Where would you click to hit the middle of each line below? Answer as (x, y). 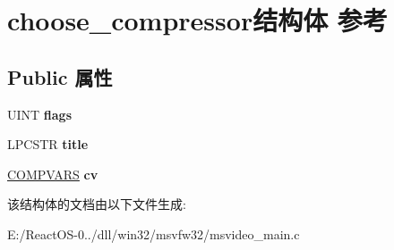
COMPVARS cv (53, 174)
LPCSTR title (48, 144)
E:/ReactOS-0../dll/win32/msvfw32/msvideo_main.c (154, 233)
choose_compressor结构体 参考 (197, 20)
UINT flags (40, 114)
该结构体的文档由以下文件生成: (97, 204)
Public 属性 (60, 76)
